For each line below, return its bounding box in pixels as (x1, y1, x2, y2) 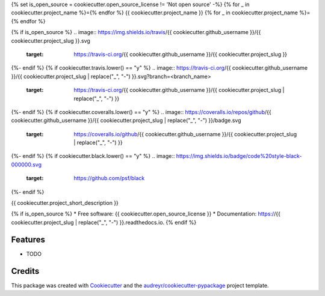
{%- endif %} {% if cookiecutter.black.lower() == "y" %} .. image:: (11, 153, 175, 160)
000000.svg (11, 161, 42, 168)
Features (11, 234, 45, 244)
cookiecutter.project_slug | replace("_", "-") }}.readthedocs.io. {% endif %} (11, 219, 197, 226)
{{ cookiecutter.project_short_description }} (11, 199, 119, 207)
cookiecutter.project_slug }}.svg (11, 37, 90, 44)
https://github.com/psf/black (73, 175, 145, 182)
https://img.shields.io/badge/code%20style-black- (176, 153, 302, 160)
